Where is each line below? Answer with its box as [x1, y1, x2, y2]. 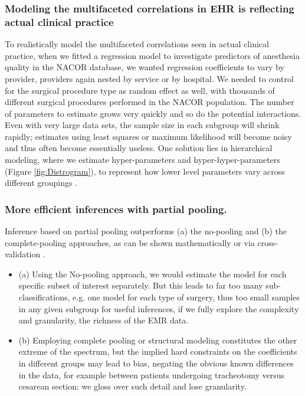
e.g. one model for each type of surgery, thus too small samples [73, 291, 300, 303]
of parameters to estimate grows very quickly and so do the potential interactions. [5, 107, 301, 119]
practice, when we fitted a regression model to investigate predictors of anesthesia [5, 49, 300, 61]
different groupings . [5, 176, 78, 189]
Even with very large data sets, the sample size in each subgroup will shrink [5, 119, 280, 131]
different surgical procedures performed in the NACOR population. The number [5, 96, 294, 108]
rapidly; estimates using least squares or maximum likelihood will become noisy [5, 130, 292, 142]
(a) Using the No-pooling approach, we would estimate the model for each [18, 267, 287, 280]
